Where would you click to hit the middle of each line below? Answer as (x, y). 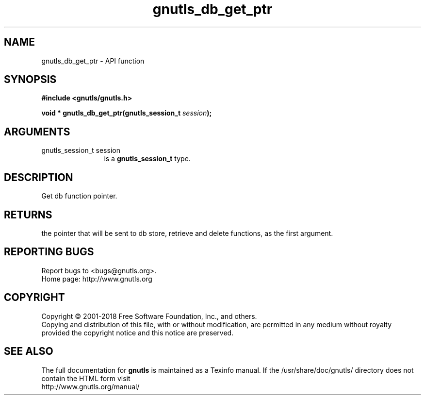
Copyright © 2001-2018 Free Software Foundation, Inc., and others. (149, 316)
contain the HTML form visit (86, 378)
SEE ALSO (29, 351)
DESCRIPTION (39, 177)
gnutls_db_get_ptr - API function (93, 61)
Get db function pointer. (79, 196)
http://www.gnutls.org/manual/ (90, 386)
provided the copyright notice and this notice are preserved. (138, 332)
